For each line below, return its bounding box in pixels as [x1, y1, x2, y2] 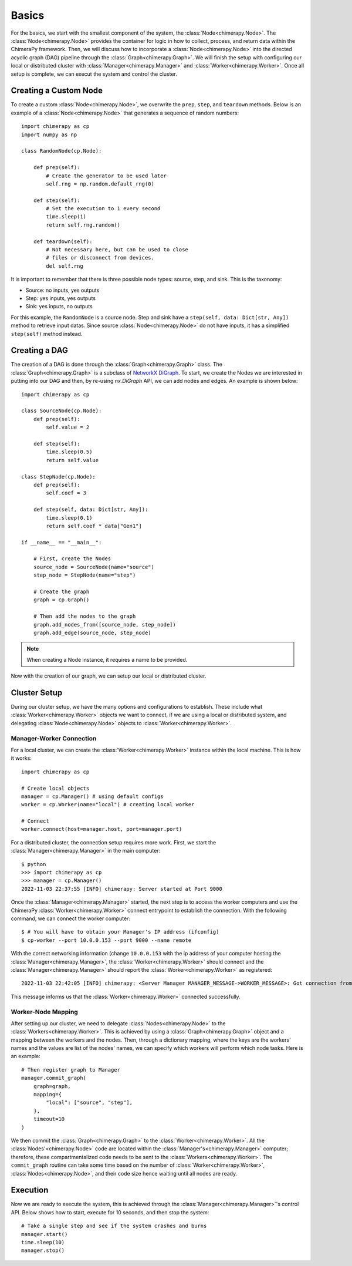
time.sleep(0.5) [46, 449, 93, 455]
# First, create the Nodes [33, 555, 111, 562]
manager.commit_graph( [21, 1075, 87, 1082]
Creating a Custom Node [11, 86, 103, 96]
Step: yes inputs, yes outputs [25, 295, 96, 302]
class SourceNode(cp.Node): [21, 408, 102, 414]
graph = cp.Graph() [33, 597, 90, 603]
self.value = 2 [46, 424, 90, 431]
